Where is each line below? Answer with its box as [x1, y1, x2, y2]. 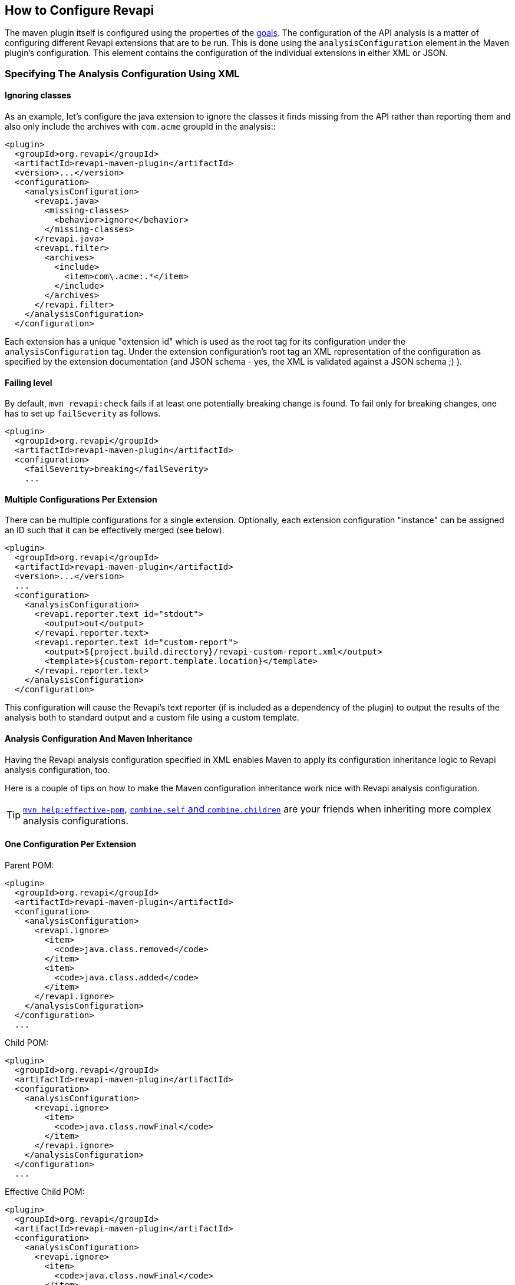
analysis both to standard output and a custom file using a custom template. [5, 712, 299, 723]
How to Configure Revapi [5, 3, 154, 18]
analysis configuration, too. [5, 764, 110, 775]
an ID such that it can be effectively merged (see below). [5, 525, 225, 536]
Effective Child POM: [5, 1186, 85, 1197]
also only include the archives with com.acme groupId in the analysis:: [5, 121, 276, 132]
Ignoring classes [5, 90, 71, 101]
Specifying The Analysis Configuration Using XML [5, 67, 240, 80]
